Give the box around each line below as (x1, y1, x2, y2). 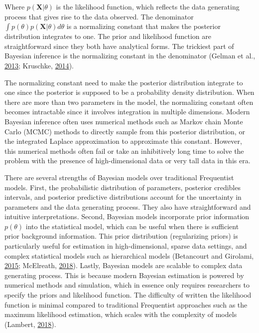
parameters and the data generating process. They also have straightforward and (4, 201, 251, 212)
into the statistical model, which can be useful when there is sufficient (25, 221, 239, 231)
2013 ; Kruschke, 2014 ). (4, 60, 74, 70)
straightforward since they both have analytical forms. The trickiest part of (4, 40, 234, 51)
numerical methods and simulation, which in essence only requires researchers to (4, 280, 250, 290)
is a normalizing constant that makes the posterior (66, 21, 221, 31)
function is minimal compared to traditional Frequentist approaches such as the (4, 299, 248, 310)
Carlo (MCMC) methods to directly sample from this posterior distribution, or (4, 126, 245, 136)
